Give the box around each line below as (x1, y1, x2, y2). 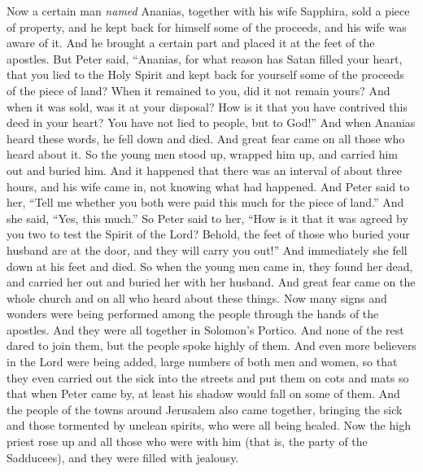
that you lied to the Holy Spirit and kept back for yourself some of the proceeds (7, 66, 404, 83)
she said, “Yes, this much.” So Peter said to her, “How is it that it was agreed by (7, 209, 408, 226)
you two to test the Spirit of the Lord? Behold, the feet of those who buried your (7, 225, 410, 243)
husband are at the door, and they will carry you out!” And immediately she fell (7, 241, 408, 258)
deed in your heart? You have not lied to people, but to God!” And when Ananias (7, 114, 416, 131)
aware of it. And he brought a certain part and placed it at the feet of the (7, 34, 375, 51)
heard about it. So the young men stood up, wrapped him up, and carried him (7, 146, 398, 163)
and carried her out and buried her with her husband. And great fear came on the (7, 273, 416, 291)
